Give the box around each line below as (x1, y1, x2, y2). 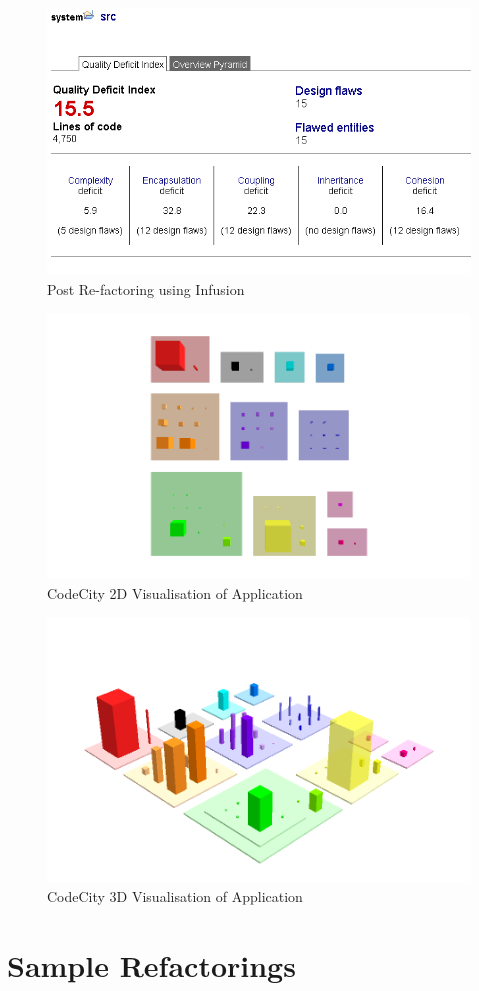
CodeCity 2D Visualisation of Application (47, 582, 303, 603)
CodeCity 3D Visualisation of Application (47, 886, 303, 907)
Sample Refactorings (7, 945, 296, 986)
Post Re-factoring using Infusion (47, 278, 245, 299)
